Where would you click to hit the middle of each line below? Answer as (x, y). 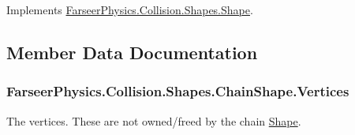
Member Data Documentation (132, 52)
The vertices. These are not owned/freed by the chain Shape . (154, 120)
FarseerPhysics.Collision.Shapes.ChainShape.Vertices (178, 91)
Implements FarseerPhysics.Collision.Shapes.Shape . (130, 9)
